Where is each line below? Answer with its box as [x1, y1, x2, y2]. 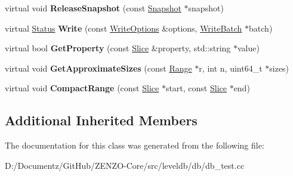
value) [238, 42, 260, 54]
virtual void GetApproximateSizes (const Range [5, 61, 192, 74]
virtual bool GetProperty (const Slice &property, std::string [5, 42, 231, 54]
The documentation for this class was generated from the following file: [5, 139, 264, 152]
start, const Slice [165, 82, 227, 94]
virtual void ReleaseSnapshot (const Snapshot [5, 2, 181, 14]
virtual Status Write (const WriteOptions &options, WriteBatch [5, 21, 242, 34]
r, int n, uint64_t [199, 61, 263, 74]
